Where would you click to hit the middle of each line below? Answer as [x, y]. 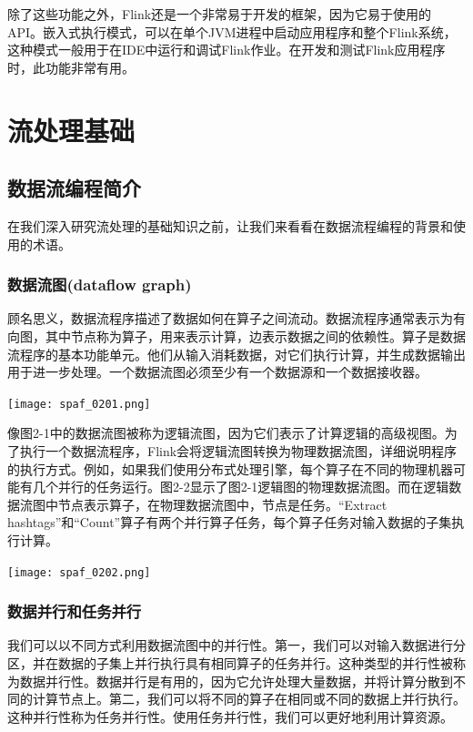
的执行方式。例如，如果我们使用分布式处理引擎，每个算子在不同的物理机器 [230, 468]
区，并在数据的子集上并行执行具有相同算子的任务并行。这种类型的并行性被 [230, 663]
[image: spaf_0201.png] [79, 404]
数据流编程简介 [74, 188]
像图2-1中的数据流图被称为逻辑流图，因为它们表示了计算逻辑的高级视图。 [226, 433]
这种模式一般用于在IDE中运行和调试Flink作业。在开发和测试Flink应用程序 [226, 50]
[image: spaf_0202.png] [79, 572]
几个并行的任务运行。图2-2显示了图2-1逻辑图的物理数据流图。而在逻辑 [241, 487]
